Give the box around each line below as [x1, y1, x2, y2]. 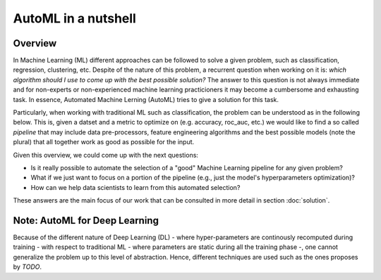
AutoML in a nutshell [13, 11, 137, 26]
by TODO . [13, 262, 42, 271]
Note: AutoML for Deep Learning [13, 215, 159, 227]
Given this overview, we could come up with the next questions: [13, 151, 199, 159]
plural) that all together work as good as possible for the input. [13, 138, 195, 146]
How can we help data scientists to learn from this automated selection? [30, 183, 241, 191]
